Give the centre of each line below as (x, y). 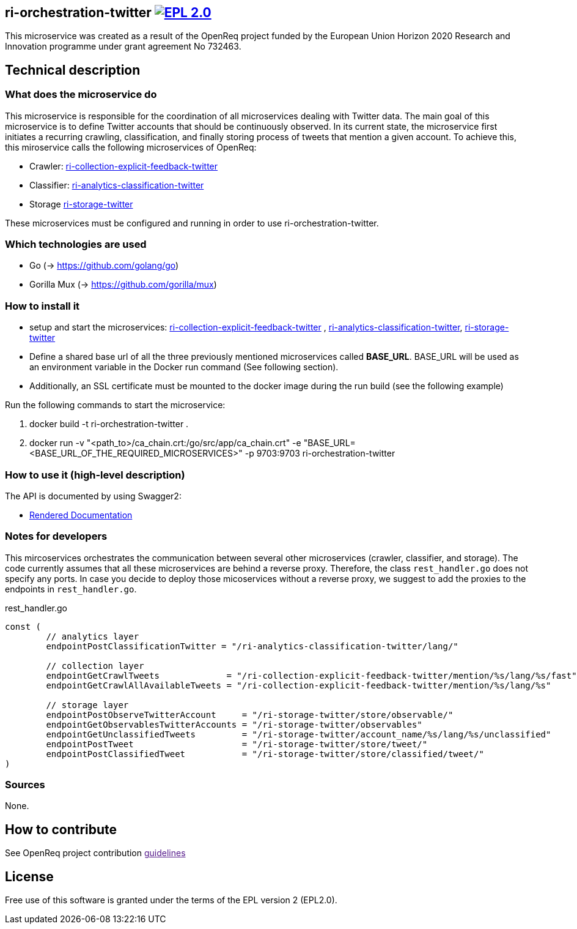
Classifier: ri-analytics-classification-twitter (117, 185)
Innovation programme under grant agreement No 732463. (123, 47)
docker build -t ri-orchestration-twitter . (109, 424)
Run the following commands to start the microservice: (115, 405)
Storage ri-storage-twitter (81, 204)
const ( (23, 626)
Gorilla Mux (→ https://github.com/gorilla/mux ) (123, 285)
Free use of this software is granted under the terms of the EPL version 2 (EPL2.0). (171, 900)
